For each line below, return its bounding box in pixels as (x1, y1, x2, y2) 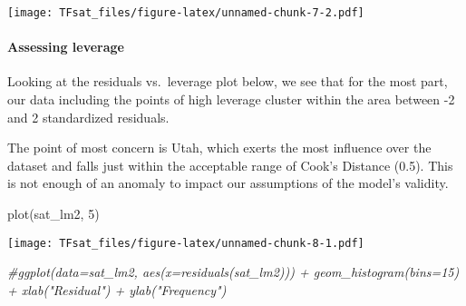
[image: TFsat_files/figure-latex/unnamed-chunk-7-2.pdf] (7, 6, 364, 19)
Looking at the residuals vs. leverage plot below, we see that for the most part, (7, 72, 448, 91)
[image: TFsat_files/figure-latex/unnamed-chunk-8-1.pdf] (7, 236, 364, 250)
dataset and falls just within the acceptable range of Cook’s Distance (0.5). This (7, 155, 453, 174)
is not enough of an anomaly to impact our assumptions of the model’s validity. (7, 173, 449, 192)
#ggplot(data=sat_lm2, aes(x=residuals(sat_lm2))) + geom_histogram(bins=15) (7, 262, 460, 281)
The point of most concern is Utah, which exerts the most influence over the (7, 138, 432, 157)
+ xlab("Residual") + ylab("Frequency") (7, 280, 227, 299)
